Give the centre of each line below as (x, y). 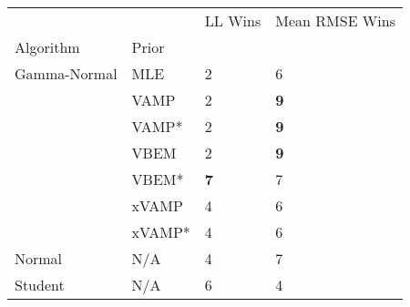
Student (40, 285)
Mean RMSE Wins (335, 20)
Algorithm (47, 47)
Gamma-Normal (66, 73)
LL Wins (233, 20)
